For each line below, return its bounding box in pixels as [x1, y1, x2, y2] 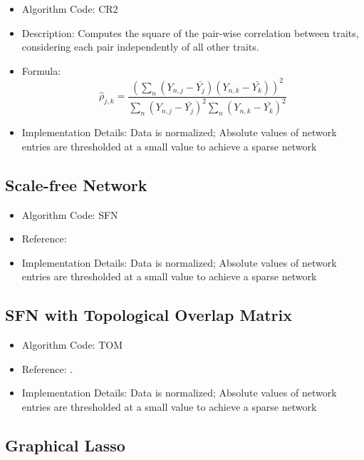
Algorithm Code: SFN [21, 207, 118, 222]
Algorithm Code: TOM [21, 337, 123, 352]
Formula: [21, 63, 61, 78]
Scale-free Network [5, 173, 147, 195]
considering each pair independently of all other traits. [21, 39, 259, 54]
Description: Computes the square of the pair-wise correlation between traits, [21, 25, 359, 40]
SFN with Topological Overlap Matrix [5, 304, 292, 326]
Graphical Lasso [5, 434, 125, 456]
